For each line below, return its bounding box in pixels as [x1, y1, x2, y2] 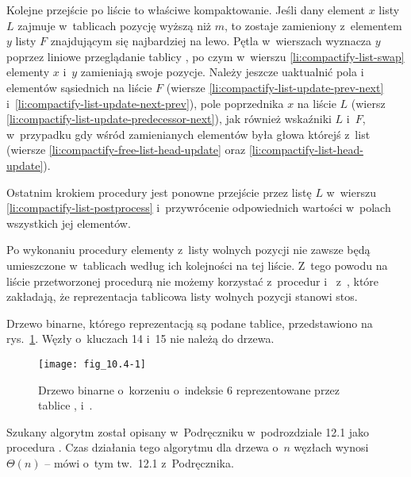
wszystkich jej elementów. [6, 214, 131, 231]
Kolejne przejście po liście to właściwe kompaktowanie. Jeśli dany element [6, 2, 366, 17]
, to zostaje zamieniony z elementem [225, 17, 402, 33]
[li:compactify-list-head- [248, 141, 363, 158]
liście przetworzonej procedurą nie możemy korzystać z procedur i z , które [6, 272, 379, 289]
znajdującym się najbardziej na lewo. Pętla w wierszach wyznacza [50, 33, 372, 49]
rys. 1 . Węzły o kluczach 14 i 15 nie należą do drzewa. [6, 330, 275, 347]
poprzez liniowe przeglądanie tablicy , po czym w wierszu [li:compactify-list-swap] [6, 48, 405, 64]
